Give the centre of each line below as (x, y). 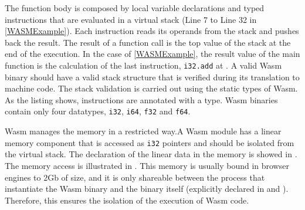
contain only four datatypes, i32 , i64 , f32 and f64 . (98, 111)
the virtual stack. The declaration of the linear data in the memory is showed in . (151, 154)
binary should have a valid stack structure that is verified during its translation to (152, 77)
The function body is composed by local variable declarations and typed (135, 8)
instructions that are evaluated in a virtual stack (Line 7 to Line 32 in (131, 19)
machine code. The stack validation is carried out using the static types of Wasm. (151, 88)
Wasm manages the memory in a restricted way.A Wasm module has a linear (143, 131)
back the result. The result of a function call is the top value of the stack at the (148, 42)
